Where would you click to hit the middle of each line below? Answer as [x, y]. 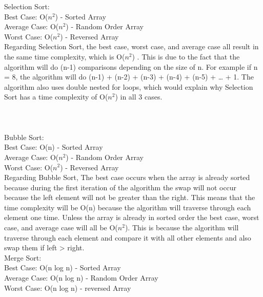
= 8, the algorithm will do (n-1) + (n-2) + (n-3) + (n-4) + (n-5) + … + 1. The [129, 77]
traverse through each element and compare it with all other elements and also [128, 237]
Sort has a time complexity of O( [56, 97]
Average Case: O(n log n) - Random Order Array [81, 278]
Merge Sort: [23, 257]
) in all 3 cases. [139, 97]
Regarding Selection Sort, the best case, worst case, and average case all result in [131, 46]
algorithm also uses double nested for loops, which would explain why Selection [129, 86]
